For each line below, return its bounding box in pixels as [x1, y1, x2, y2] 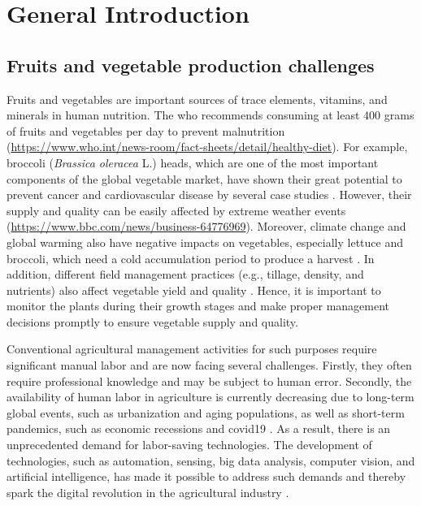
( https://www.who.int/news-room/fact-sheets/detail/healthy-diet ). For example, [7, 138, 408, 155]
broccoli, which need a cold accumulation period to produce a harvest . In [7, 249, 375, 266]
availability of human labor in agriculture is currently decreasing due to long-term [7, 388, 414, 405]
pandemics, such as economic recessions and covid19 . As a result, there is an [7, 420, 391, 437]
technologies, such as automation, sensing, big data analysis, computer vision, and [7, 452, 415, 469]
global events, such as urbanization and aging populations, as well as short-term [7, 404, 405, 421]
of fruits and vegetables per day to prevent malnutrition [7, 122, 285, 139]
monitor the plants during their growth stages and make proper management [7, 297, 390, 314]
